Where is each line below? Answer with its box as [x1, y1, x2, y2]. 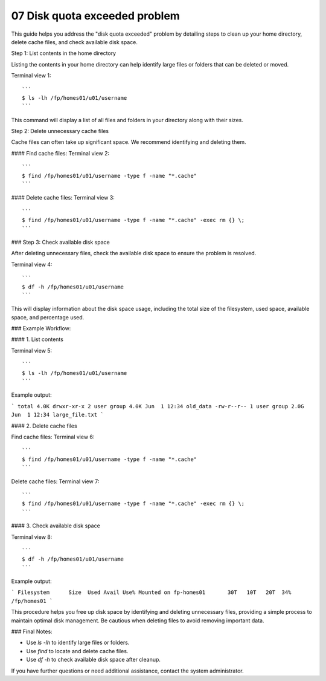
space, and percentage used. [11, 313, 85, 321]
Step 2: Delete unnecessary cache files [11, 128, 109, 135]
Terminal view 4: [11, 261, 53, 268]
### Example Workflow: [11, 325, 71, 332]
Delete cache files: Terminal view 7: [11, 478, 100, 485]
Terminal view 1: [11, 72, 51, 79]
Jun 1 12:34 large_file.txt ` [11, 411, 104, 419]
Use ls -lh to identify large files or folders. [26, 639, 130, 647]
